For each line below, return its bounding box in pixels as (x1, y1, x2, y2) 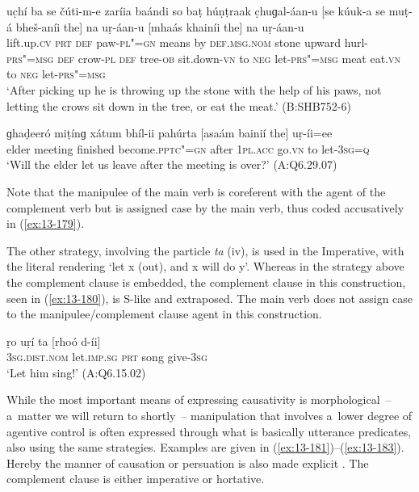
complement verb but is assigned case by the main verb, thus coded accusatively (6, 199, 404, 216)
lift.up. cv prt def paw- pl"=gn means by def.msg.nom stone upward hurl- (6, 34, 368, 51)
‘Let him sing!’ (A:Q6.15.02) (6, 364, 146, 381)
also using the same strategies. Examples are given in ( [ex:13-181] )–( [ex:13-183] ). (6, 439, 404, 456)
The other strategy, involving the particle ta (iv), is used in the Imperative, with (6, 242, 404, 259)
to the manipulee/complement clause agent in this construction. (6, 305, 322, 322)
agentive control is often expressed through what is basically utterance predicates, (6, 423, 412, 439)
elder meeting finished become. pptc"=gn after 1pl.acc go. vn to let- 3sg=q (6, 140, 370, 157)
